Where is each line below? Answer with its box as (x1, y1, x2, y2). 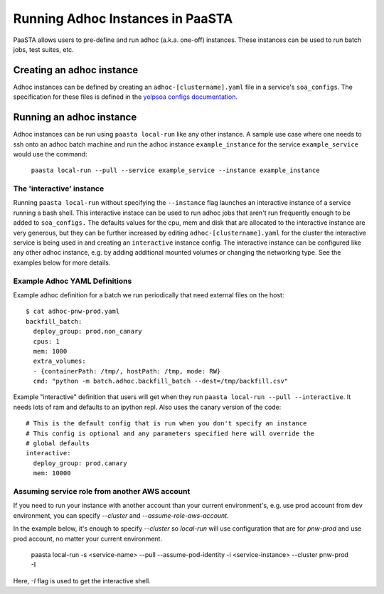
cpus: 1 (33, 337, 60, 345)
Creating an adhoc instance (13, 64, 139, 76)
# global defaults (26, 440, 90, 447)
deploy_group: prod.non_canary (33, 327, 142, 336)
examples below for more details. (13, 258, 111, 267)
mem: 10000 (33, 470, 71, 477)
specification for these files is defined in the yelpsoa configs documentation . (13, 92, 238, 101)
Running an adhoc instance (13, 111, 137, 124)
